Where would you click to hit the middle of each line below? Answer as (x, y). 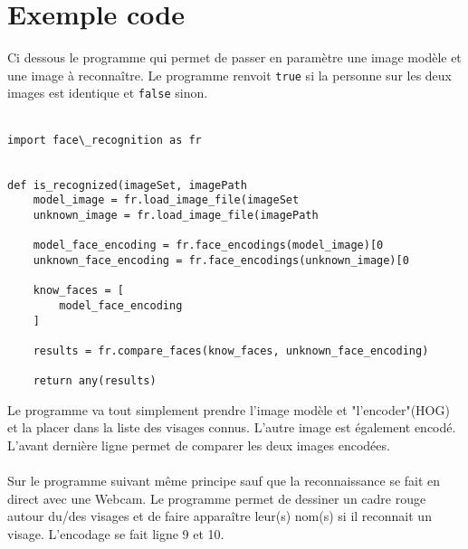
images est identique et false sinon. (108, 93)
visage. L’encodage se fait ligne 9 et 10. (116, 533)
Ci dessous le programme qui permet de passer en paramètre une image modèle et (234, 57)
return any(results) (95, 381)
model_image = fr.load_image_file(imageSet (166, 200)
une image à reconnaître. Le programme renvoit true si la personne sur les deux (229, 75)
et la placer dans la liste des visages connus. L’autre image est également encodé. (232, 427)
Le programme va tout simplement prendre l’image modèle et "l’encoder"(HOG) (229, 409)
